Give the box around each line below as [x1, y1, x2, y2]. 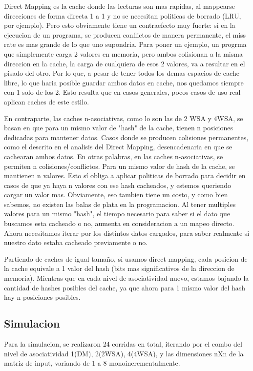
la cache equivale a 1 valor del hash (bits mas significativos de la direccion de [4, 263, 234, 273]
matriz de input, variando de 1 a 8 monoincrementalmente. [4, 358, 180, 368]
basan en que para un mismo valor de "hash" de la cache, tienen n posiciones [4, 123, 233, 133]
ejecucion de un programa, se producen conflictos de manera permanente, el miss [4, 29, 246, 40]
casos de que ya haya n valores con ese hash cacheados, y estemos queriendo [4, 180, 231, 190]
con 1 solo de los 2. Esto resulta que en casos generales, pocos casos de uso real [4, 87, 241, 97]
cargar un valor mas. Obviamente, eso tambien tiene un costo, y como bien [4, 189, 228, 200]
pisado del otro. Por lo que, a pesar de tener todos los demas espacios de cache [4, 68, 239, 78]
